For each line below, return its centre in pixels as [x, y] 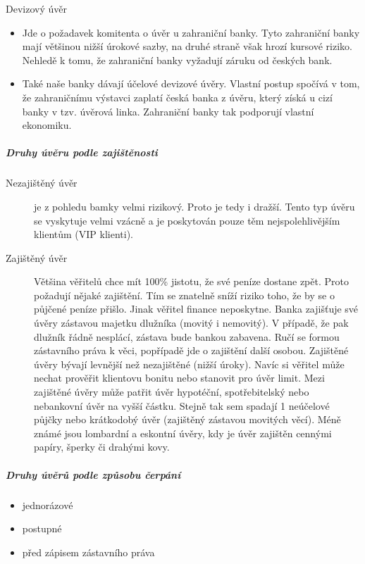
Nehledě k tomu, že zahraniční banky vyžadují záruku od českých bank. [177, 59]
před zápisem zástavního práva [88, 552]
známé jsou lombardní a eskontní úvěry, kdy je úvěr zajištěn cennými [183, 433]
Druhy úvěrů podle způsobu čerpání [93, 474]
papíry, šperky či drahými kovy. [102, 447]
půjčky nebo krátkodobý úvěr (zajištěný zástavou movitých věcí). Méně [187, 419]
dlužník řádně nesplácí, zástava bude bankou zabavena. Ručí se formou [187, 336]
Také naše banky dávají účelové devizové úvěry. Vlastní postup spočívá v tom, [191, 83]
